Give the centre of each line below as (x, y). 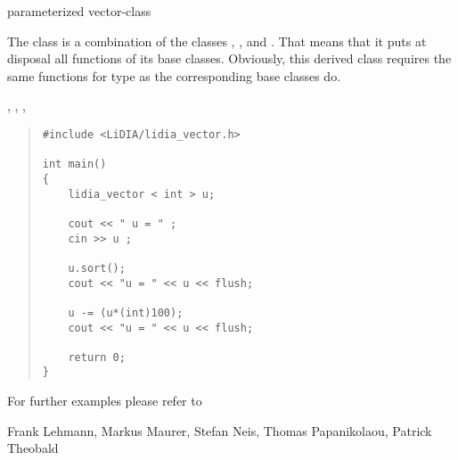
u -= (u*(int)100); (126, 312)
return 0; (97, 357)
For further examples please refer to (105, 401)
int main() (74, 164)
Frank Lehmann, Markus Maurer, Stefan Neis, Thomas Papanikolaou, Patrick (220, 430)
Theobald (33, 448)
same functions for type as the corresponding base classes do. (174, 75)
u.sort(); (97, 268)
